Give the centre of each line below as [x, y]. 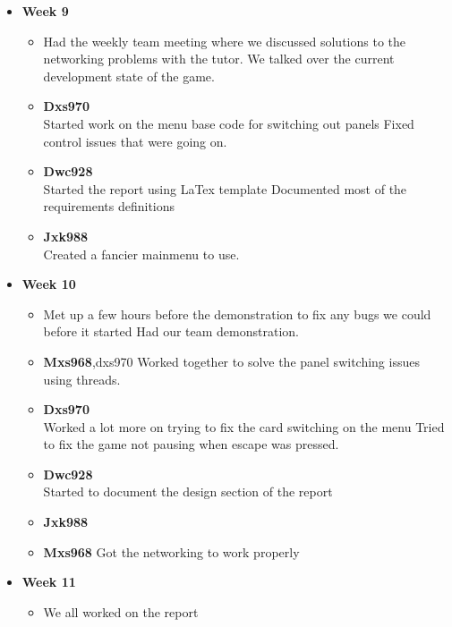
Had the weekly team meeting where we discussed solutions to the [224, 41]
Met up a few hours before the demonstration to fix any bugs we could [237, 313]
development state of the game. [129, 76]
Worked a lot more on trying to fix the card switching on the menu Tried [244, 426]
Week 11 [49, 582]
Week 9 [45, 11]
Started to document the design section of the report [188, 491]
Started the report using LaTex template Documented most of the [225, 188]
